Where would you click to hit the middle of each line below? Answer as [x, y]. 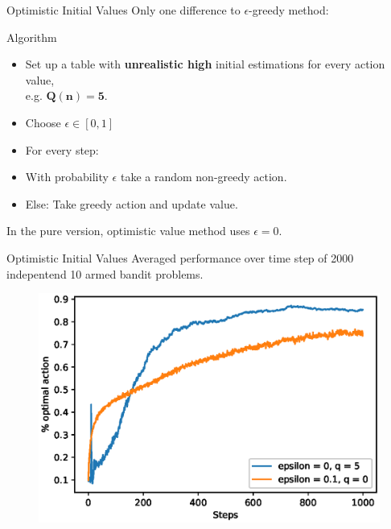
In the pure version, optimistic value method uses [128, 231]
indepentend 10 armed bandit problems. [105, 273]
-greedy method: [289, 10]
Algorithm [32, 37]
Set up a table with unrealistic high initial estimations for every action [205, 64]
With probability [67, 177]
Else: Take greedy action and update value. [132, 203]
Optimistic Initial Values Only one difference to [123, 10]
